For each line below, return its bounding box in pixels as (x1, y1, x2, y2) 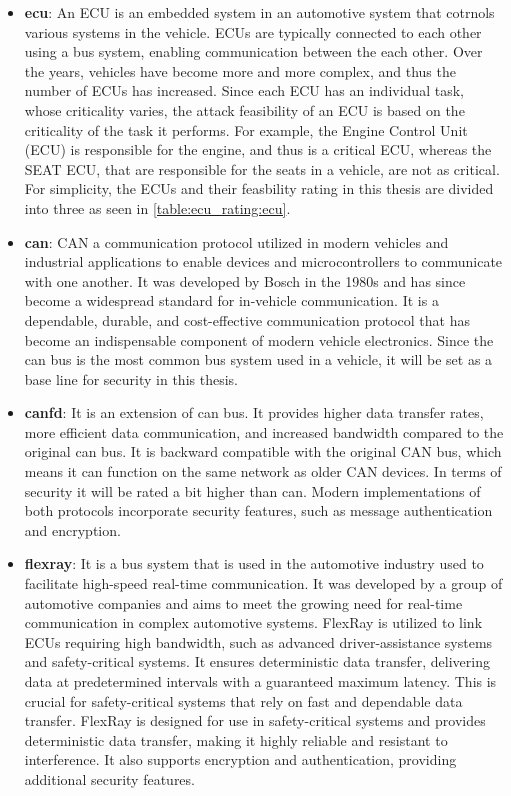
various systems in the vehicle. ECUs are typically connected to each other (24, 21, 482, 42)
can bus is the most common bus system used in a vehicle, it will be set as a (24, 349, 493, 370)
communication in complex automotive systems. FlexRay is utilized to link (24, 612, 483, 633)
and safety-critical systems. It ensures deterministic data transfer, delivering (24, 651, 490, 672)
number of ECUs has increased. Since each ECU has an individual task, (24, 80, 464, 101)
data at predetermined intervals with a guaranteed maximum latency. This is (24, 671, 497, 691)
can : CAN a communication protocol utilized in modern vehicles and (24, 231, 449, 252)
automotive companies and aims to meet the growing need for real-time (24, 592, 463, 613)
